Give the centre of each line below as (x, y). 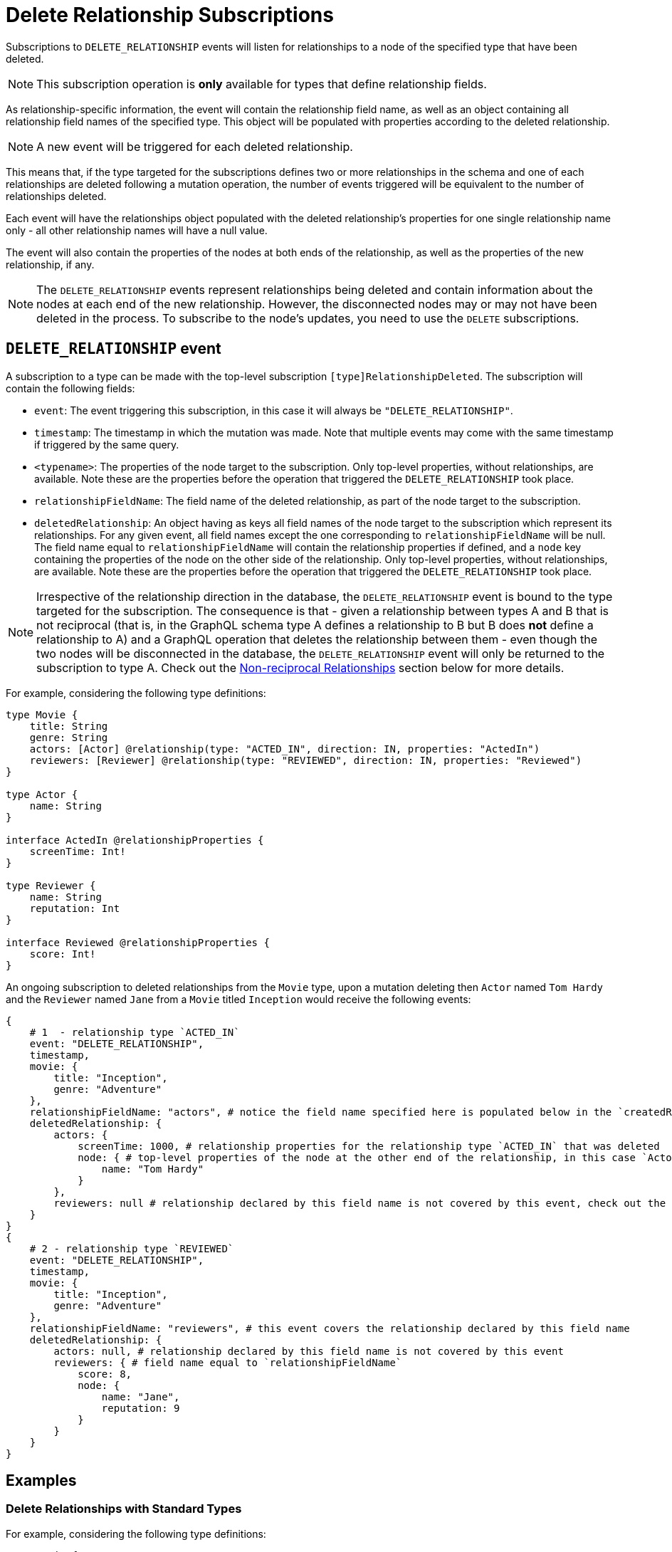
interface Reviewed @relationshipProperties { (138, 942)
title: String (69, 726)
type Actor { (42, 794)
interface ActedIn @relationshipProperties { (135, 840)
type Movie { (42, 714)
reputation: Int (75, 908)
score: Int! (63, 954)
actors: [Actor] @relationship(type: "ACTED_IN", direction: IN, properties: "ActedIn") (285, 749)
